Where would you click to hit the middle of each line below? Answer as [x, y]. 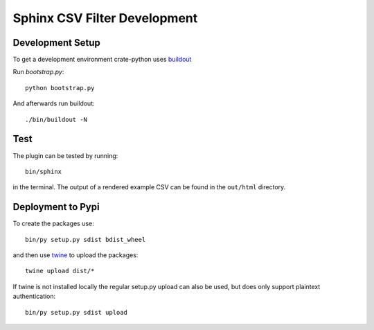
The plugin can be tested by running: [65, 155]
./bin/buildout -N [56, 119]
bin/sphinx [44, 171]
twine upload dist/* [60, 271]
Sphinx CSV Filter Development [105, 18]
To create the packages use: [54, 224]
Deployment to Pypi [56, 207]
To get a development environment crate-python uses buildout [102, 60]
